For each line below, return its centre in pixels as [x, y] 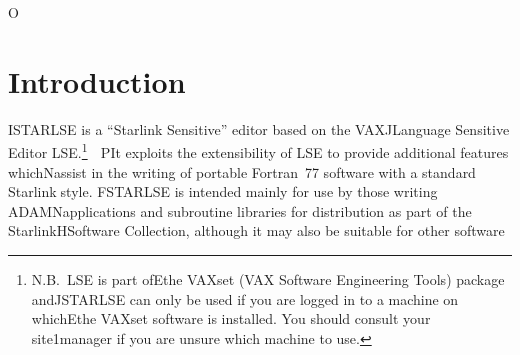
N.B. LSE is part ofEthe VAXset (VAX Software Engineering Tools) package [268, 278]
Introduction [97, 80]
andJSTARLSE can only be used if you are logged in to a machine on [245, 298]
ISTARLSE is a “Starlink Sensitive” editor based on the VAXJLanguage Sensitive [259, 128]
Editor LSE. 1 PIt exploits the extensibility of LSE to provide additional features [258, 150]
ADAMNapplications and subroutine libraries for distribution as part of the [240, 210]
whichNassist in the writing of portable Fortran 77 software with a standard [242, 171]
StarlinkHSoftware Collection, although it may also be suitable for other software [256, 230]
